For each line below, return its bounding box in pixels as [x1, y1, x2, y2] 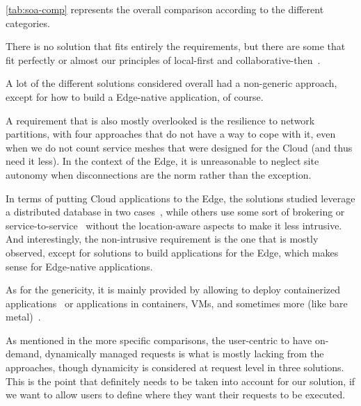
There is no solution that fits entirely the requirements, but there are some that [6, 39, 346, 54]
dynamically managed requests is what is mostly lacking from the [45, 346, 324, 361]
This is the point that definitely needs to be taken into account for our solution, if [6, 373, 355, 388]
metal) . [6, 309, 41, 324]
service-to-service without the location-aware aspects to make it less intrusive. [6, 218, 342, 232]
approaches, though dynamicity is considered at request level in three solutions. [6, 360, 344, 375]
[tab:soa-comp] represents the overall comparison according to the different [6, 2, 324, 16]
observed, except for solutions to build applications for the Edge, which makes [6, 245, 339, 259]
